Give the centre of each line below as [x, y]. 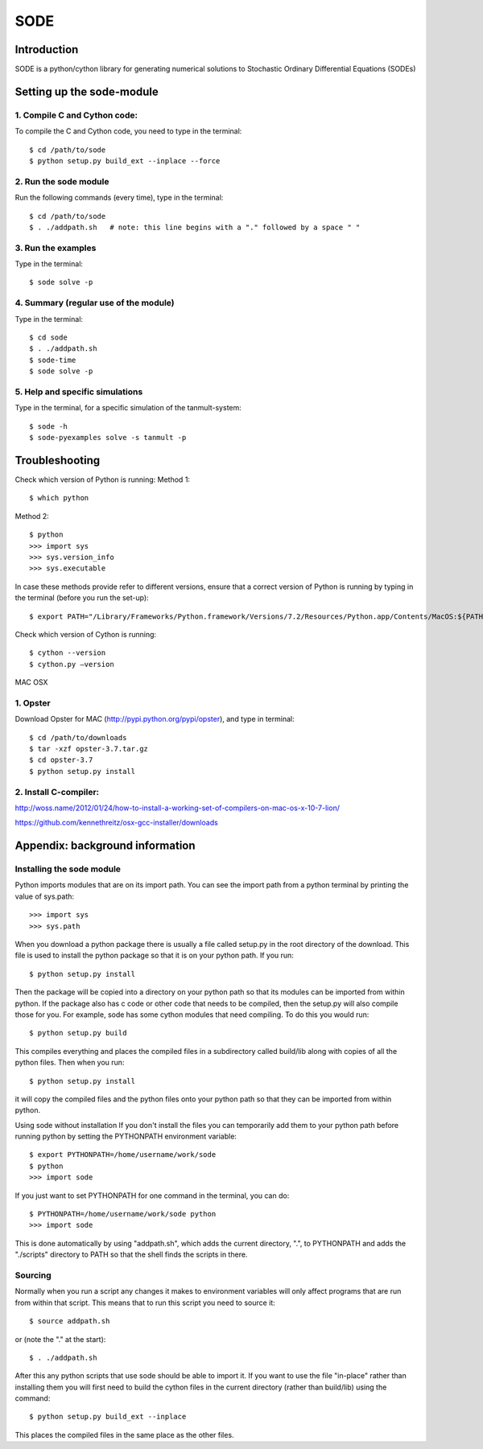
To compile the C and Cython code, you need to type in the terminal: [128, 131]
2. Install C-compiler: [57, 792]
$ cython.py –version [72, 664]
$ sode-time [53, 360]
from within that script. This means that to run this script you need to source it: [145, 1303]
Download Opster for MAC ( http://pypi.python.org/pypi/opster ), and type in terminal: [155, 719]
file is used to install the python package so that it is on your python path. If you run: [154, 955]
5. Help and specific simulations [79, 392]
